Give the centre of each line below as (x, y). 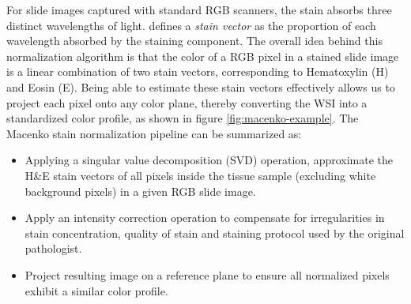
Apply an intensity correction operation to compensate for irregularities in (205, 218)
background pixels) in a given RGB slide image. (140, 191)
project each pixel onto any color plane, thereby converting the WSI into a (187, 102)
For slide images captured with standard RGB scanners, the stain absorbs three (199, 9)
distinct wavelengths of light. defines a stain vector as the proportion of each (191, 25)
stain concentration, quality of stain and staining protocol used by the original (215, 233)
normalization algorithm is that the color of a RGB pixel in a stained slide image (203, 56)
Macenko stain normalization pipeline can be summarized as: (154, 133)
